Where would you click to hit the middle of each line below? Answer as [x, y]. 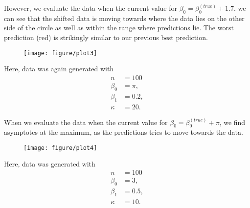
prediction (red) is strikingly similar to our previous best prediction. [106, 37]
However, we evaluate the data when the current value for [91, 8]
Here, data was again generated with [59, 69]
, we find [232, 122]
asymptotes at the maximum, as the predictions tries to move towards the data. [124, 132]
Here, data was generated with [50, 163]
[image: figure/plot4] [60, 148]
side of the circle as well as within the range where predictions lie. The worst [119, 28]
